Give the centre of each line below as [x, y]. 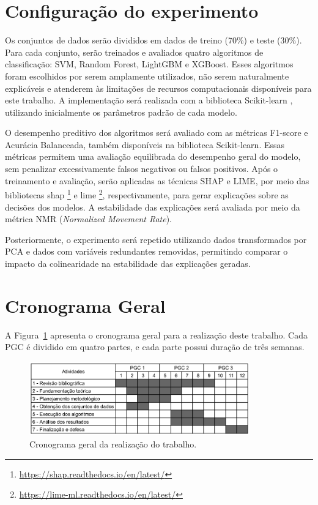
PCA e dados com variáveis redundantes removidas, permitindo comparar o [146, 251]
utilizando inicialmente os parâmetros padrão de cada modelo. [121, 112]
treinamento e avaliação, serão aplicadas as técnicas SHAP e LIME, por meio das [157, 180]
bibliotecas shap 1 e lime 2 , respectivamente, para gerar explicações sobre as [147, 194]
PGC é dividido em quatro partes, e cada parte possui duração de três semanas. [155, 347]
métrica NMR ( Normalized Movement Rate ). [89, 219]
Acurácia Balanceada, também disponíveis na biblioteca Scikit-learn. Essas [145, 144]
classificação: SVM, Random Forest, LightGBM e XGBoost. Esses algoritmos [149, 64]
